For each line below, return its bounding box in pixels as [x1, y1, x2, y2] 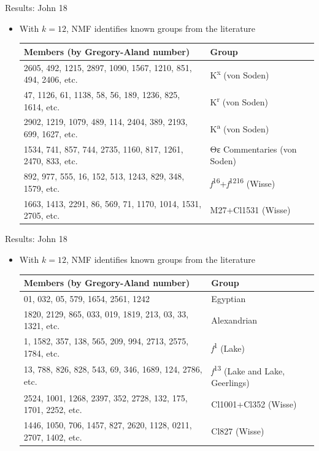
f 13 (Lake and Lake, [211, 362, 285, 377]
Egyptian [211, 292, 246, 305]
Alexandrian [211, 313, 258, 326]
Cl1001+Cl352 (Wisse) [211, 397, 297, 410]
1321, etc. [23, 319, 60, 332]
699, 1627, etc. [23, 127, 78, 140]
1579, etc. [23, 181, 60, 194]
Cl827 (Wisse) [211, 424, 264, 437]
